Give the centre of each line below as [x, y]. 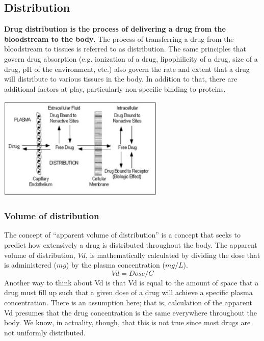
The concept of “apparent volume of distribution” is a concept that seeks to [122, 235]
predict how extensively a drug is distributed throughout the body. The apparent [131, 245]
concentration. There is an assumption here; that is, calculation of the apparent [128, 302]
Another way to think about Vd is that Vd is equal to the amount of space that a [131, 282]
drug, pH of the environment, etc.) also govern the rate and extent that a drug [127, 69]
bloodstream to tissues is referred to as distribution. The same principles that [125, 49]
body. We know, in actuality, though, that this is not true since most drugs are [127, 322]
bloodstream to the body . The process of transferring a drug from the [119, 38]
